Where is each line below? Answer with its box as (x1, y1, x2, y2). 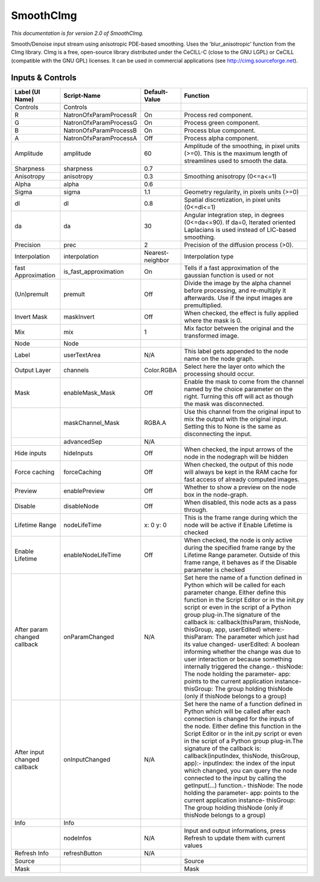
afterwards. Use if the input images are (184, 293, 293, 302)
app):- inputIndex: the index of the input (184, 759, 296, 767)
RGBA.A (144, 418, 167, 427)
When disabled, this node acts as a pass (184, 498, 297, 506)
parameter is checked (184, 565, 245, 574)
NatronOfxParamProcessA (63, 134, 137, 142)
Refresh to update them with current (184, 833, 286, 842)
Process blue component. (184, 126, 256, 135)
